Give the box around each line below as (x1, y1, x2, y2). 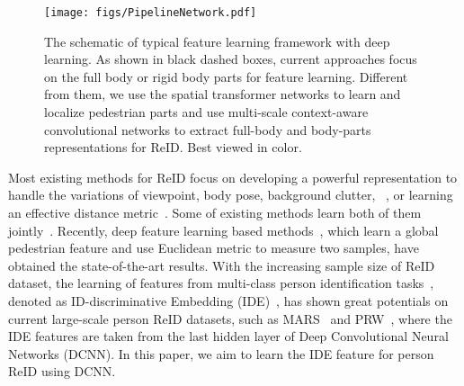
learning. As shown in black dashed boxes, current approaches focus (44, 49, 417, 68)
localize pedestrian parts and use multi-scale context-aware (44, 103, 369, 121)
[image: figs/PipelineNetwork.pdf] (44, 6, 257, 19)
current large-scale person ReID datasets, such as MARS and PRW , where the (8, 309, 452, 328)
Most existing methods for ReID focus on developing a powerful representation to (8, 167, 458, 186)
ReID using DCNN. (8, 362, 116, 381)
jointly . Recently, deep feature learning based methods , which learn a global (8, 220, 439, 239)
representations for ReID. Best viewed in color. (44, 138, 302, 157)
